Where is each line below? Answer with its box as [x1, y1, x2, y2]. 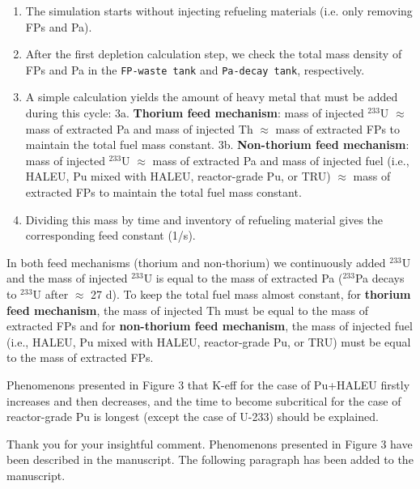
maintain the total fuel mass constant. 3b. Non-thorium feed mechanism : [25, 136, 409, 153]
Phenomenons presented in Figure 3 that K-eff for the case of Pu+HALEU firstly [6, 376, 410, 393]
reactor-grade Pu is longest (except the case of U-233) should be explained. [6, 408, 379, 425]
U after [32, 285, 69, 302]
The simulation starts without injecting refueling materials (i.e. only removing [25, 2, 413, 19]
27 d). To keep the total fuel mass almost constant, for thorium [91, 285, 411, 302]
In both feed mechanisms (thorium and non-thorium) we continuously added [6, 253, 386, 270]
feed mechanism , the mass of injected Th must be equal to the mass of [6, 301, 368, 318]
